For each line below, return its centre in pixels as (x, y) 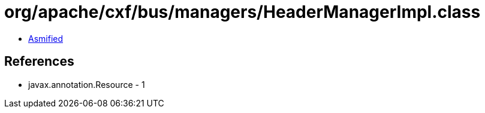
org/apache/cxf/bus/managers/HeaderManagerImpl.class (242, 12)
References (39, 62)
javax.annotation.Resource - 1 (87, 84)
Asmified (46, 38)
